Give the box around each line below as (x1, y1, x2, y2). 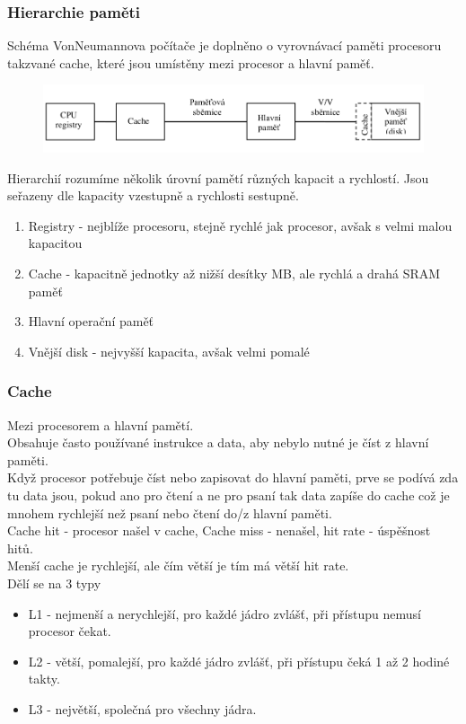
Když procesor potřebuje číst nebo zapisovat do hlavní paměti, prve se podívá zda (7, 468, 459, 487)
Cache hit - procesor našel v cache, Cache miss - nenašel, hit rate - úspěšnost (7, 521, 431, 540)
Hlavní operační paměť (28, 312, 154, 331)
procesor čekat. (28, 622, 111, 640)
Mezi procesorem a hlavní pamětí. (7, 415, 194, 434)
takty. (28, 669, 60, 688)
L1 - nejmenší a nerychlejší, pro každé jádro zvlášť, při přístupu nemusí (28, 604, 421, 622)
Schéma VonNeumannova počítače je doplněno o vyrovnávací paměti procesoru (7, 36, 442, 55)
